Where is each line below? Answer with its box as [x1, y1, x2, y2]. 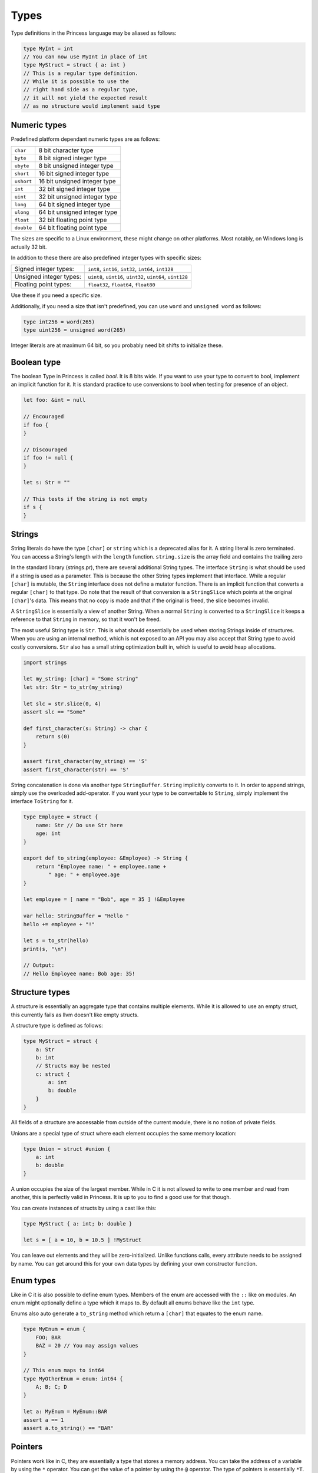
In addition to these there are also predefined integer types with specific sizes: [11, 254, 201, 261]
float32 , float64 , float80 [87, 280, 155, 289]
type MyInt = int [23, 45, 74, 52]
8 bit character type [38, 146, 94, 154]
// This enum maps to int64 [23, 1367, 104, 1374]
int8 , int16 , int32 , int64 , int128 [87, 265, 174, 273]
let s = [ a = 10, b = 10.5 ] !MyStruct [23, 1237, 141, 1243]
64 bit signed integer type [38, 200, 111, 209]
